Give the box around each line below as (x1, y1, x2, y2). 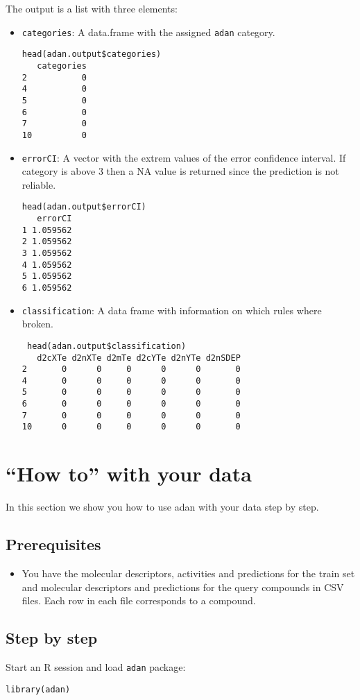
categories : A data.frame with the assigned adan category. (22, 24, 275, 39)
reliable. (22, 177, 56, 191)
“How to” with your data (6, 459, 252, 488)
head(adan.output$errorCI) (22, 202, 146, 212)
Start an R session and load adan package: (6, 660, 186, 674)
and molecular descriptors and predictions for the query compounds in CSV (22, 579, 344, 594)
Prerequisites (6, 533, 101, 555)
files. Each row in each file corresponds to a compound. (22, 593, 256, 608)
